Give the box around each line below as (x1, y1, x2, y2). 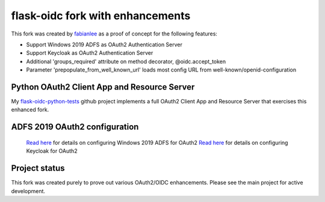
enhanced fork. (11, 106, 49, 114)
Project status (11, 163, 66, 174)
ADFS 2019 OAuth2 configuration (11, 122, 139, 132)
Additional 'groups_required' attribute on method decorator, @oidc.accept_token (26, 58, 226, 65)
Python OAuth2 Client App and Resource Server (11, 82, 195, 92)
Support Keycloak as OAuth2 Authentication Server (26, 49, 153, 57)
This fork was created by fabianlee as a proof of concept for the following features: (11, 30, 218, 37)
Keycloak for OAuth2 (26, 147, 78, 155)
